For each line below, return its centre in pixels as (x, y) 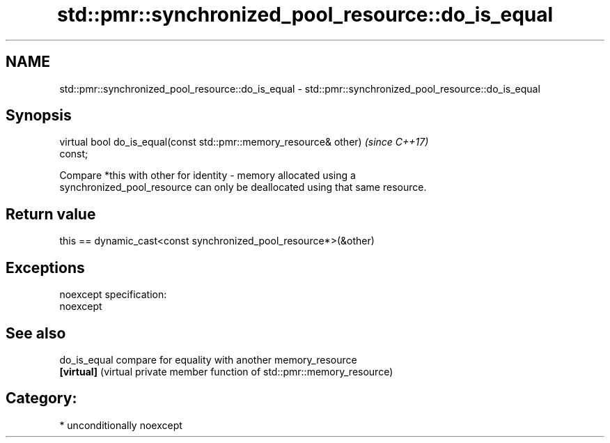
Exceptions (45, 267)
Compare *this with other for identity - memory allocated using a (208, 176)
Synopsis (39, 116)
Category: (41, 398)
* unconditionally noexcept (121, 425)
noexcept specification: (113, 295)
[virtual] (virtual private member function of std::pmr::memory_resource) (226, 371)
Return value (51, 214)
